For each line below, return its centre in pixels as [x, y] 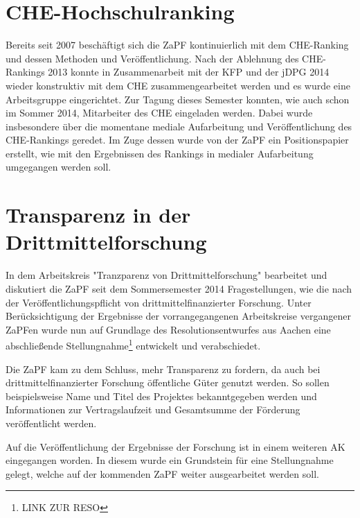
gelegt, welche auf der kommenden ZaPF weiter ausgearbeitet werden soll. [162, 473]
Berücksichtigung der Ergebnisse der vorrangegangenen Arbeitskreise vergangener [178, 316]
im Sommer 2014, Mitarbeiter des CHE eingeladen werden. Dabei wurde [159, 113]
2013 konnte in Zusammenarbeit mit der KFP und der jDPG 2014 [189, 72]
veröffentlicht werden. [51, 423]
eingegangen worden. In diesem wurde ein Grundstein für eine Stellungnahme [170, 460]
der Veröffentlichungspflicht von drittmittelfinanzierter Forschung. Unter [159, 302]
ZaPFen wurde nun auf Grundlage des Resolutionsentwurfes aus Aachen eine [168, 329]
